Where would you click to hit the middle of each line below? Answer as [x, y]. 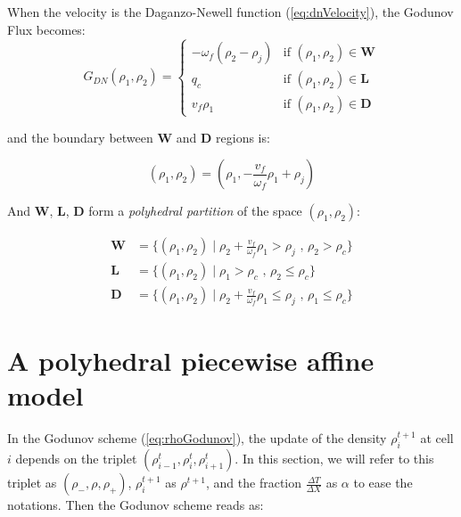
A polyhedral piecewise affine [191, 361]
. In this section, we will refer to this [334, 459]
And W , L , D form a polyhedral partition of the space [155, 211]
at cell [437, 438]
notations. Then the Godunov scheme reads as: [136, 505]
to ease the [383, 483]
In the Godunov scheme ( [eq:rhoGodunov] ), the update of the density [197, 438]
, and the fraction [254, 483]
